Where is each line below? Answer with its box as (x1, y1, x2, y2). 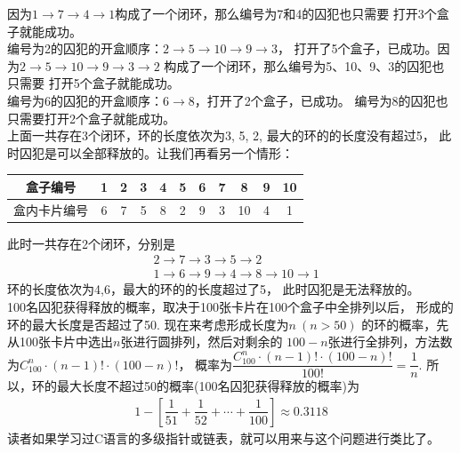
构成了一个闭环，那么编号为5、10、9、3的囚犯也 (164, 56, 445, 75)
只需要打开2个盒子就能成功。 (7, 108, 175, 127)
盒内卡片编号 (13, 200, 88, 219)
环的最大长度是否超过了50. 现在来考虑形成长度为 (7, 314, 289, 333)
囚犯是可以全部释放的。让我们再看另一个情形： (19, 143, 294, 162)
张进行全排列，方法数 (327, 332, 453, 351)
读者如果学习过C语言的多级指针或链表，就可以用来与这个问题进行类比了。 (7, 429, 440, 447)
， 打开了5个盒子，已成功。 (277, 39, 438, 58)
